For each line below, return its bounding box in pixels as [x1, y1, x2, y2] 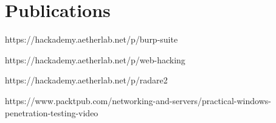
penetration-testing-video [5, 106, 98, 119]
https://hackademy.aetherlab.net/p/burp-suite [5, 33, 178, 46]
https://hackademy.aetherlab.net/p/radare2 [5, 74, 168, 86]
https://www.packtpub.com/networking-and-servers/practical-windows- [5, 94, 271, 107]
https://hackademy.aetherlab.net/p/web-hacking [5, 53, 185, 66]
